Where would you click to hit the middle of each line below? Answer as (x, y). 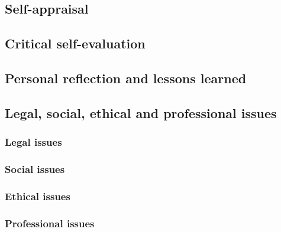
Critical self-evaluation (75, 43)
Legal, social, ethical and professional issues (141, 112)
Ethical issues (38, 196)
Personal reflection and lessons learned (126, 78)
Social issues (35, 169)
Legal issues (33, 142)
